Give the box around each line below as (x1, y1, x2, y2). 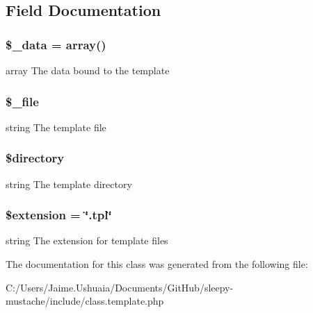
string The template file (6, 119, 106, 134)
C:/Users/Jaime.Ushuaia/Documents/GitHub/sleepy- (6, 280, 234, 294)
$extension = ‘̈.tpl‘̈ (6, 206, 112, 223)
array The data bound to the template (6, 63, 170, 77)
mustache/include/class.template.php (6, 294, 164, 308)
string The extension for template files (6, 233, 168, 248)
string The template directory (6, 176, 132, 191)
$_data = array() (6, 35, 106, 53)
